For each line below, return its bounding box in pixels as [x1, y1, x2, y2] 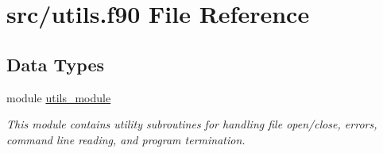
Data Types [6, 52, 104, 76]
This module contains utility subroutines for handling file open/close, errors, [6, 116, 377, 132]
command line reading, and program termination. [6, 131, 246, 147]
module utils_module [6, 89, 111, 105]
